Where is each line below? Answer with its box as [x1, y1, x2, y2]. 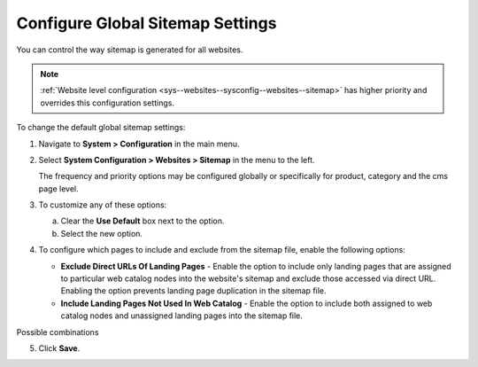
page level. [38, 183, 79, 194]
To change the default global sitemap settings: [16, 122, 186, 133]
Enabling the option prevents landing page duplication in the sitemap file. [60, 285, 327, 296]
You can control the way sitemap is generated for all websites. [16, 44, 243, 55]
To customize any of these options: [38, 199, 167, 210]
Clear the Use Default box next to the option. [60, 215, 225, 226]
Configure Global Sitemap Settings [16, 13, 277, 33]
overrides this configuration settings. [40, 98, 174, 108]
